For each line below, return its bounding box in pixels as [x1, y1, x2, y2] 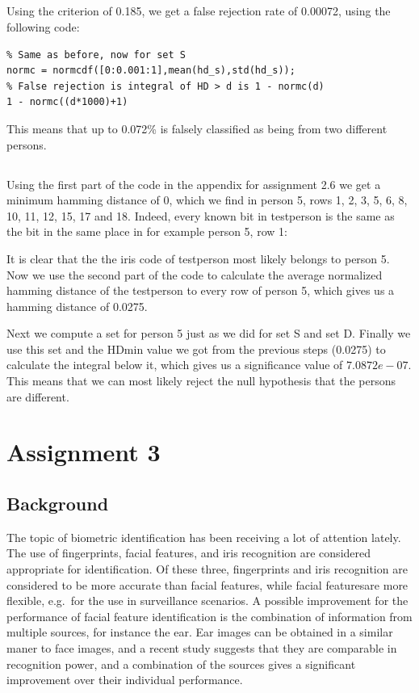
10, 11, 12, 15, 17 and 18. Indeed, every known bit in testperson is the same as [6, 207, 395, 224]
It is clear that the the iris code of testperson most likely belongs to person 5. [6, 250, 390, 267]
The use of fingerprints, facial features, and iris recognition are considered [6, 544, 371, 561]
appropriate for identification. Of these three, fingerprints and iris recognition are [6, 561, 408, 577]
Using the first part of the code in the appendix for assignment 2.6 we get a [6, 175, 381, 192]
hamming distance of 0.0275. [6, 297, 148, 314]
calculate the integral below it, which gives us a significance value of [6, 356, 343, 373]
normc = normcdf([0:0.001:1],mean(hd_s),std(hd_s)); [6, 65, 295, 77]
